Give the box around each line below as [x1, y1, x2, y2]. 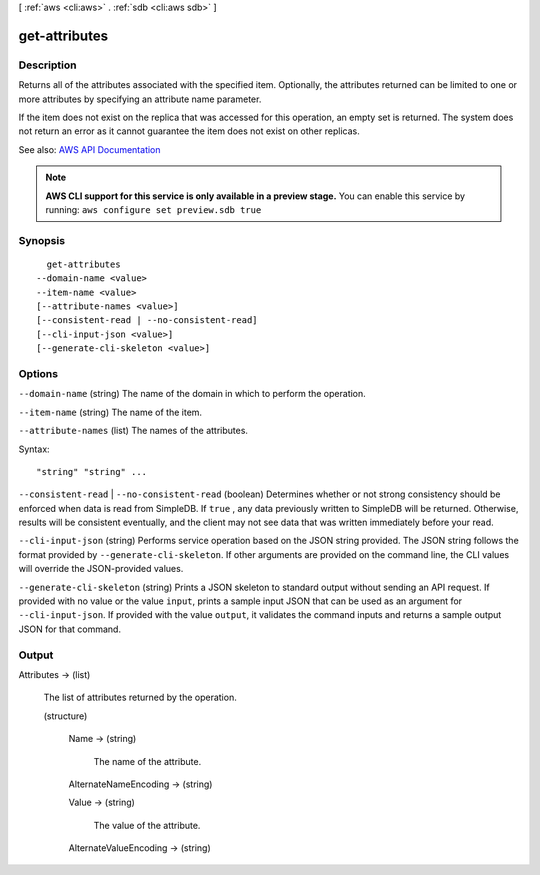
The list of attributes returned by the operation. [43, 691, 237, 704]
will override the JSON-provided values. [18, 563, 184, 575]
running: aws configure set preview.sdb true [45, 203, 262, 215]
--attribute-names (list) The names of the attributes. [18, 425, 249, 437]
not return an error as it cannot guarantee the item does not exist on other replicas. [18, 125, 360, 137]
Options [18, 366, 59, 380]
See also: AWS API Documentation [18, 143, 161, 155]
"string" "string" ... [36, 466, 148, 477]
